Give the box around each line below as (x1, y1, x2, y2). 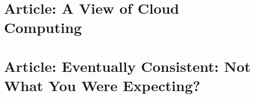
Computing (4, 17, 82, 37)
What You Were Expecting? (4, 75, 201, 95)
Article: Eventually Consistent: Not (4, 56, 251, 76)
